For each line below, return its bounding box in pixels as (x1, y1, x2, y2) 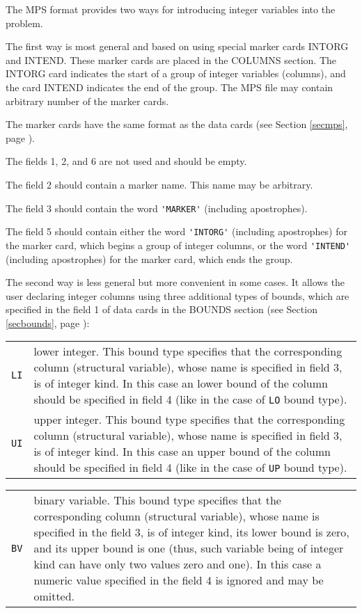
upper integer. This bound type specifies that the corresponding (33, 411, 345, 428)
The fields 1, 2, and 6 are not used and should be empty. (6, 154, 247, 168)
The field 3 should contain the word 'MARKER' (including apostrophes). (6, 200, 308, 215)
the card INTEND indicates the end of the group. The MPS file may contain (6, 79, 333, 94)
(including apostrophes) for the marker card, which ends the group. (6, 251, 293, 266)
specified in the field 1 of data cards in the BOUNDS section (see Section (6, 302, 317, 317)
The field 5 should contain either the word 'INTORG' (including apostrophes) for (6, 224, 347, 239)
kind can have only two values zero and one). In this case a (33, 556, 322, 573)
